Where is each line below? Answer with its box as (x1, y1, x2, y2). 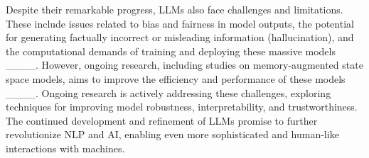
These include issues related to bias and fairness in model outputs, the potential (6, 16, 354, 30)
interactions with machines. (6, 140, 125, 155)
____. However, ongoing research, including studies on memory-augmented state (6, 57, 363, 72)
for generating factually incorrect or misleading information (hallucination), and (6, 30, 354, 45)
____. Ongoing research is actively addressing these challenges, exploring (6, 85, 331, 100)
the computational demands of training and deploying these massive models (6, 43, 336, 58)
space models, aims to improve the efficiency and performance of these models (6, 71, 346, 86)
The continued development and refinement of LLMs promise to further (6, 113, 318, 128)
